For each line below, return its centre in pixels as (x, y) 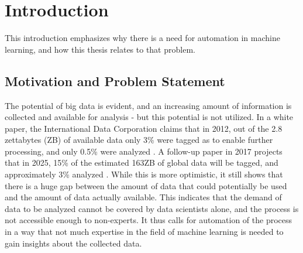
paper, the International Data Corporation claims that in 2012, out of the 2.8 (144, 128)
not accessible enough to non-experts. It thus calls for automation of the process (149, 220)
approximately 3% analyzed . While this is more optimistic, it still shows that (144, 174)
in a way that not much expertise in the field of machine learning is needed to (144, 232)
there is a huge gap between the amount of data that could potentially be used (146, 185)
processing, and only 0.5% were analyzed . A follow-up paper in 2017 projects (144, 151)
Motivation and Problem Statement (115, 81)
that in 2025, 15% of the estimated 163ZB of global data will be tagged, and (142, 163)
